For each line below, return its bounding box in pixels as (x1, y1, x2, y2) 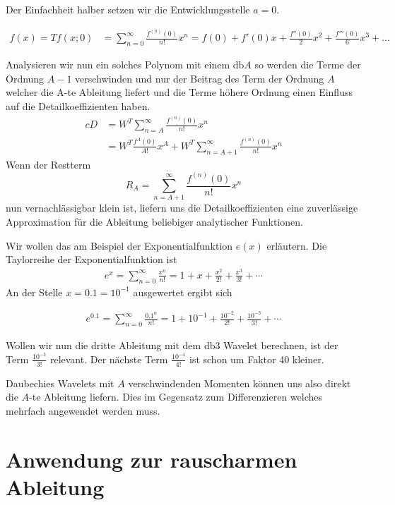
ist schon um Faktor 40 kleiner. (189, 351, 324, 366)
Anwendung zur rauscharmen (6, 444, 297, 473)
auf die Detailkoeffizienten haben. (6, 98, 151, 113)
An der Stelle (6, 284, 63, 299)
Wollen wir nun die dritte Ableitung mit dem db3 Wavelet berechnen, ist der (6, 338, 338, 353)
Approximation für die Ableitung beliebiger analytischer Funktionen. (6, 214, 303, 229)
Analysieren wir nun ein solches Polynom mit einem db (6, 57, 244, 72)
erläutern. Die (266, 238, 327, 253)
